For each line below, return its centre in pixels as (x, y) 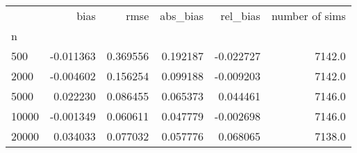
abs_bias (182, 16)
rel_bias (240, 16)
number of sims (308, 16)
